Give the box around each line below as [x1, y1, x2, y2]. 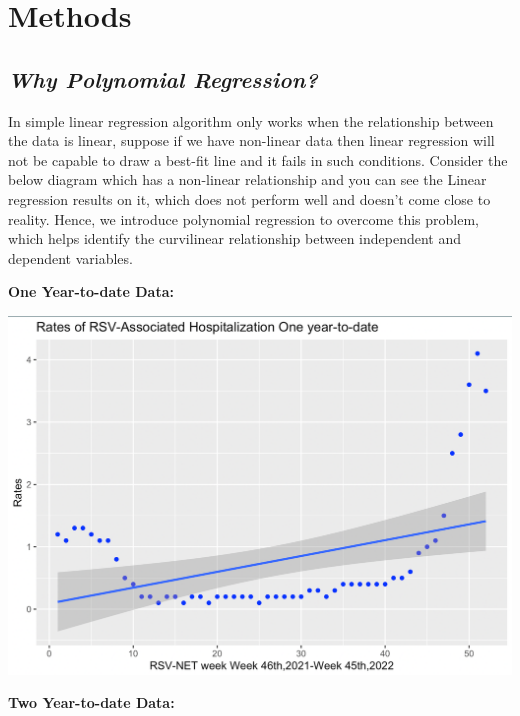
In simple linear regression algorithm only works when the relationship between [8, 110, 494, 131]
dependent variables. [8, 247, 133, 268]
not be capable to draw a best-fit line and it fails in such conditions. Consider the [8, 149, 508, 170]
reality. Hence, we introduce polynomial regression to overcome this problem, [8, 208, 480, 229]
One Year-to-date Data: [8, 281, 174, 302]
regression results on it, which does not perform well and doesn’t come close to [8, 188, 491, 209]
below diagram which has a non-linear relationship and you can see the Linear [8, 169, 487, 190]
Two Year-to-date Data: [8, 692, 175, 713]
